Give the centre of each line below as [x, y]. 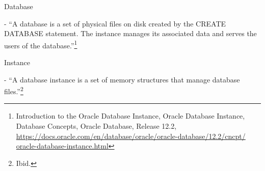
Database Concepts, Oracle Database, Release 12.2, [96, 126]
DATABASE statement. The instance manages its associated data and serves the [130, 33]
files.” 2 [14, 90]
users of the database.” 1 [41, 44]
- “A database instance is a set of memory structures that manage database [122, 79]
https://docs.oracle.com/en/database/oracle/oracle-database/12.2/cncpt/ [131, 136]
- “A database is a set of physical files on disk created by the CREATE [115, 23]
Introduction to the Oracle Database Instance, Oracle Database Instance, [130, 116]
